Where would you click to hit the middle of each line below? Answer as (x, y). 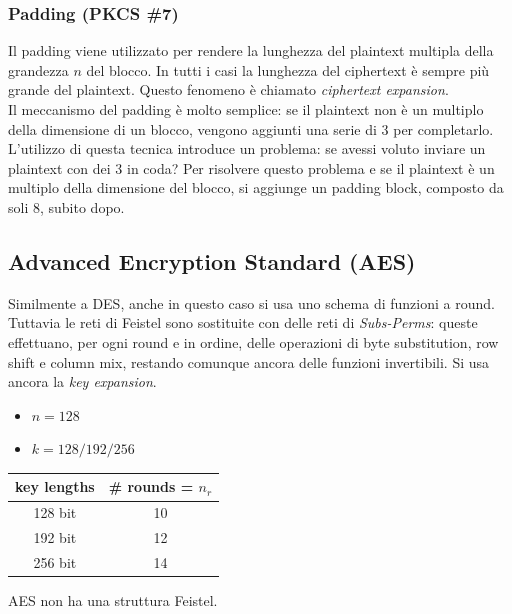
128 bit (55, 512)
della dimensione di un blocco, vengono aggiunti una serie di (192, 128)
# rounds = (151, 486)
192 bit (55, 537)
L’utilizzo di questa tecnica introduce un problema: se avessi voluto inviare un (247, 148)
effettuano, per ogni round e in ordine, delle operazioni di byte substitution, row (253, 341)
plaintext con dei (59, 167)
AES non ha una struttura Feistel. (113, 600)
